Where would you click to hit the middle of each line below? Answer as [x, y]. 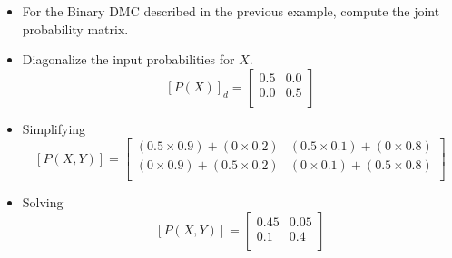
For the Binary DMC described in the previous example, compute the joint [231, 11]
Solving [43, 202]
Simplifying [54, 128]
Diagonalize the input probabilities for [128, 59]
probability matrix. [75, 29]
